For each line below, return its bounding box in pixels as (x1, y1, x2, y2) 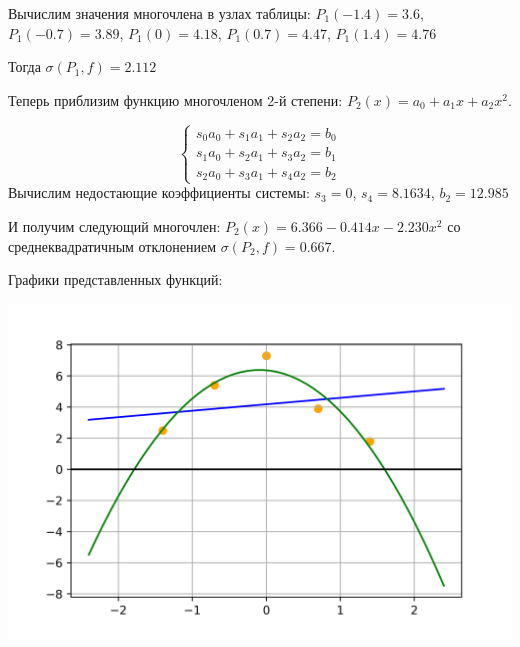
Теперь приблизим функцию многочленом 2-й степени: (8, 89, 343, 110)
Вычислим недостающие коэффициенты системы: (8, 182, 310, 203)
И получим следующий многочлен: (8, 215, 221, 236)
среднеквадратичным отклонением (8, 235, 217, 256)
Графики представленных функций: (8, 269, 223, 290)
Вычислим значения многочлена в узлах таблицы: (8, 3, 311, 23)
